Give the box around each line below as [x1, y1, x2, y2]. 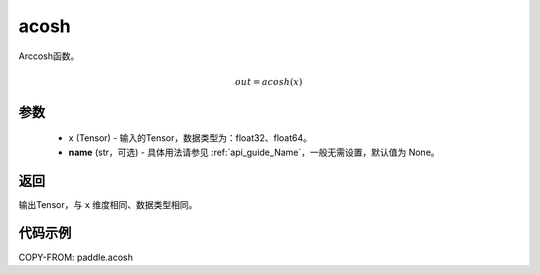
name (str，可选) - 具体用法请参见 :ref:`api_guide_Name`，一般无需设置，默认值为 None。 [68, 146, 440, 158]
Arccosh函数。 [18, 50, 80, 62]
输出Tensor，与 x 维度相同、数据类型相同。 [18, 198, 198, 210]
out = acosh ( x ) [235, 76, 303, 87]
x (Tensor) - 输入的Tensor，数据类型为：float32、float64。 [68, 132, 312, 144]
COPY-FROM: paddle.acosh [18, 251, 134, 263]
